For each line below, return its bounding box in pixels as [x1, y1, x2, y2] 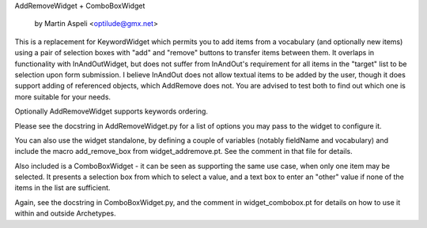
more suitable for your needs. [14, 92, 111, 102]
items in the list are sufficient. [14, 183, 111, 192]
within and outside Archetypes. [14, 209, 116, 219]
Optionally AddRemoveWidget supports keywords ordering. [14, 107, 209, 116]
